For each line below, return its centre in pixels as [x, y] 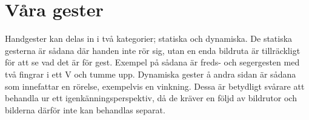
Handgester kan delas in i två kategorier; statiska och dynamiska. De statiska [149, 38]
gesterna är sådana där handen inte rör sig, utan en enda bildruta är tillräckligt [153, 50]
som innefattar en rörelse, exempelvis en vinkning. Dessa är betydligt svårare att [155, 86]
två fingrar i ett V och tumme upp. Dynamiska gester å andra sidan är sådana [151, 74]
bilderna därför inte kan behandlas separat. [85, 109]
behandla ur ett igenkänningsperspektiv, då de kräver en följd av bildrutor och [151, 98]
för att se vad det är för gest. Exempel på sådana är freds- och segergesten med [152, 62]
